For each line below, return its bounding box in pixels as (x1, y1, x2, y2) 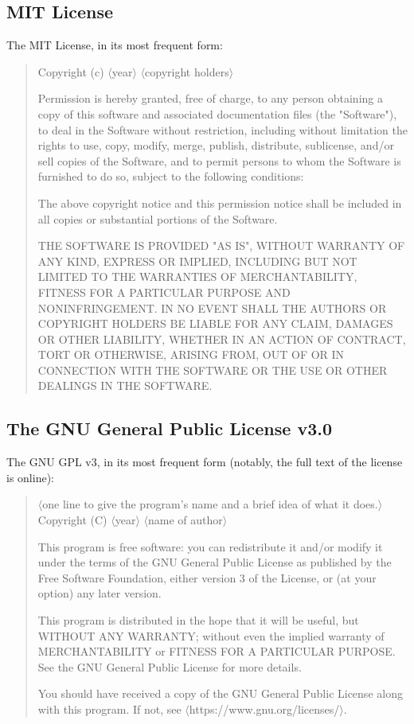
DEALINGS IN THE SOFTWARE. (37, 377, 213, 394)
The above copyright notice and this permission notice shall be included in (37, 194, 402, 211)
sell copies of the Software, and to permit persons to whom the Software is (37, 152, 401, 169)
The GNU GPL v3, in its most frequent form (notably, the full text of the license (6, 453, 403, 470)
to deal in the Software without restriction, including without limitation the (37, 121, 408, 138)
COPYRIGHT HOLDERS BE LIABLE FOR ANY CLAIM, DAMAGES (37, 315, 393, 332)
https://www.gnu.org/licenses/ (189, 701, 340, 717)
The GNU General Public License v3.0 (6, 416, 333, 441)
